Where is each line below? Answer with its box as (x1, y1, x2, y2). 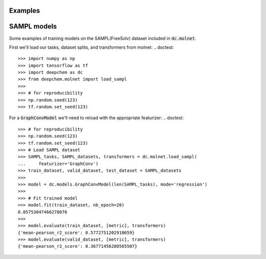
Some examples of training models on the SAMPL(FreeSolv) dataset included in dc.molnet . (9, 35, 197, 41)
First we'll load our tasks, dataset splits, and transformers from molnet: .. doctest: (9, 44, 174, 50)
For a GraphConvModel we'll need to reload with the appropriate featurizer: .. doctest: (9, 115, 184, 121)
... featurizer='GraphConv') (18, 161, 99, 166)
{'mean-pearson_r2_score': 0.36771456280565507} (18, 244, 137, 249)
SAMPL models (9, 22, 57, 31)
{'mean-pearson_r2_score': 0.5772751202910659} (18, 229, 135, 235)
